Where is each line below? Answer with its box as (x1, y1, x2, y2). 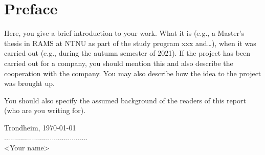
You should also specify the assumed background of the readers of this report (4, 95, 246, 105)
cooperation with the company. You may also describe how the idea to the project (4, 68, 261, 78)
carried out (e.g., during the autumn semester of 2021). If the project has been (4, 48, 251, 58)
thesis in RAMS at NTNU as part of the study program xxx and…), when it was (4, 37, 256, 48)
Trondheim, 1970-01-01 (4, 122, 76, 132)
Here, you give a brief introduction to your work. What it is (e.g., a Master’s (4, 28, 245, 38)
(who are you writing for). (4, 105, 86, 116)
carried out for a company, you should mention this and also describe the (4, 57, 233, 68)
